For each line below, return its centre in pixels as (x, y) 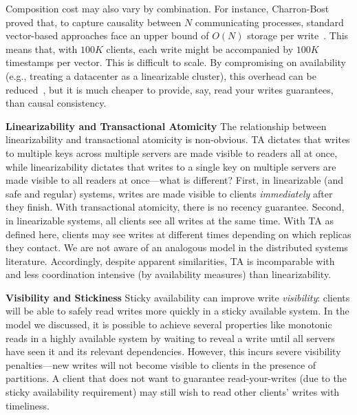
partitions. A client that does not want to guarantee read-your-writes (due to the (176, 378)
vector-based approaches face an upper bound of (107, 35)
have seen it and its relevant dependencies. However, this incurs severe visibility (173, 351)
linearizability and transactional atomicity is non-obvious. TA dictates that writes (178, 139)
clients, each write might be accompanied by (200, 49)
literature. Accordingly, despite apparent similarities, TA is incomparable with (170, 260)
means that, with (42, 49)
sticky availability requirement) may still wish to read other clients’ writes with (173, 392)
